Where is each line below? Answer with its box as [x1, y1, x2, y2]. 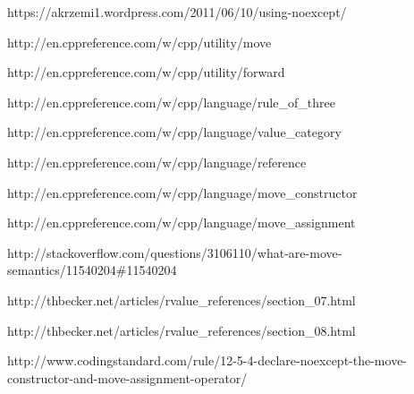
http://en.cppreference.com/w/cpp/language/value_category [7, 123, 342, 141]
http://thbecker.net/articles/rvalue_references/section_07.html [7, 290, 356, 309]
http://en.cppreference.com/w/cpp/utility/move [7, 32, 272, 51]
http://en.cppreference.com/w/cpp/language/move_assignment [7, 213, 356, 232]
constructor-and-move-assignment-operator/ [7, 368, 248, 387]
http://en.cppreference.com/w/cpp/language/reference [7, 152, 307, 171]
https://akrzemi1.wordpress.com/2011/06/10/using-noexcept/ [7, 3, 347, 21]
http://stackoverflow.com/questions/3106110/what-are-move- [7, 243, 342, 261]
